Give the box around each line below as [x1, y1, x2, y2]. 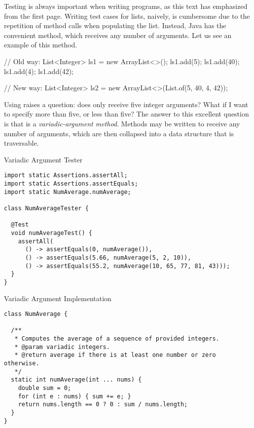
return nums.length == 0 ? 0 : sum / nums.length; [18, 401, 188, 408]
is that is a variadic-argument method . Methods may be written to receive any [4, 118, 240, 128]
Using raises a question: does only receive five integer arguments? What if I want [4, 99, 249, 109]
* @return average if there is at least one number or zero [14, 351, 216, 359]
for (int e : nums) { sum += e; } [18, 392, 131, 400]
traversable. [4, 138, 39, 148]
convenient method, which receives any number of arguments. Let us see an [4, 30, 232, 40]
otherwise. [4, 360, 39, 367]
